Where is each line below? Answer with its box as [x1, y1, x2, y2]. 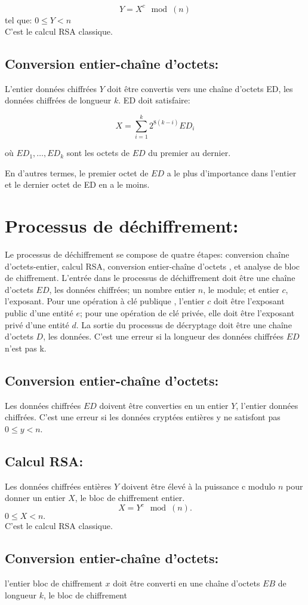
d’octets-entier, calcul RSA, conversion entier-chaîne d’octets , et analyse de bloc [5, 259, 300, 272]
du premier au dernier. [148, 146, 231, 159]
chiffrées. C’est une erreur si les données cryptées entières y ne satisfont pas [5, 411, 281, 423]
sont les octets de [66, 146, 130, 159]
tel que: [5, 13, 32, 26]
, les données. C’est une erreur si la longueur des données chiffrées [43, 330, 284, 343]
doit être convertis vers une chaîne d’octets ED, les [107, 82, 293, 94]
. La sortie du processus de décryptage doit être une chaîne [76, 318, 292, 331]
